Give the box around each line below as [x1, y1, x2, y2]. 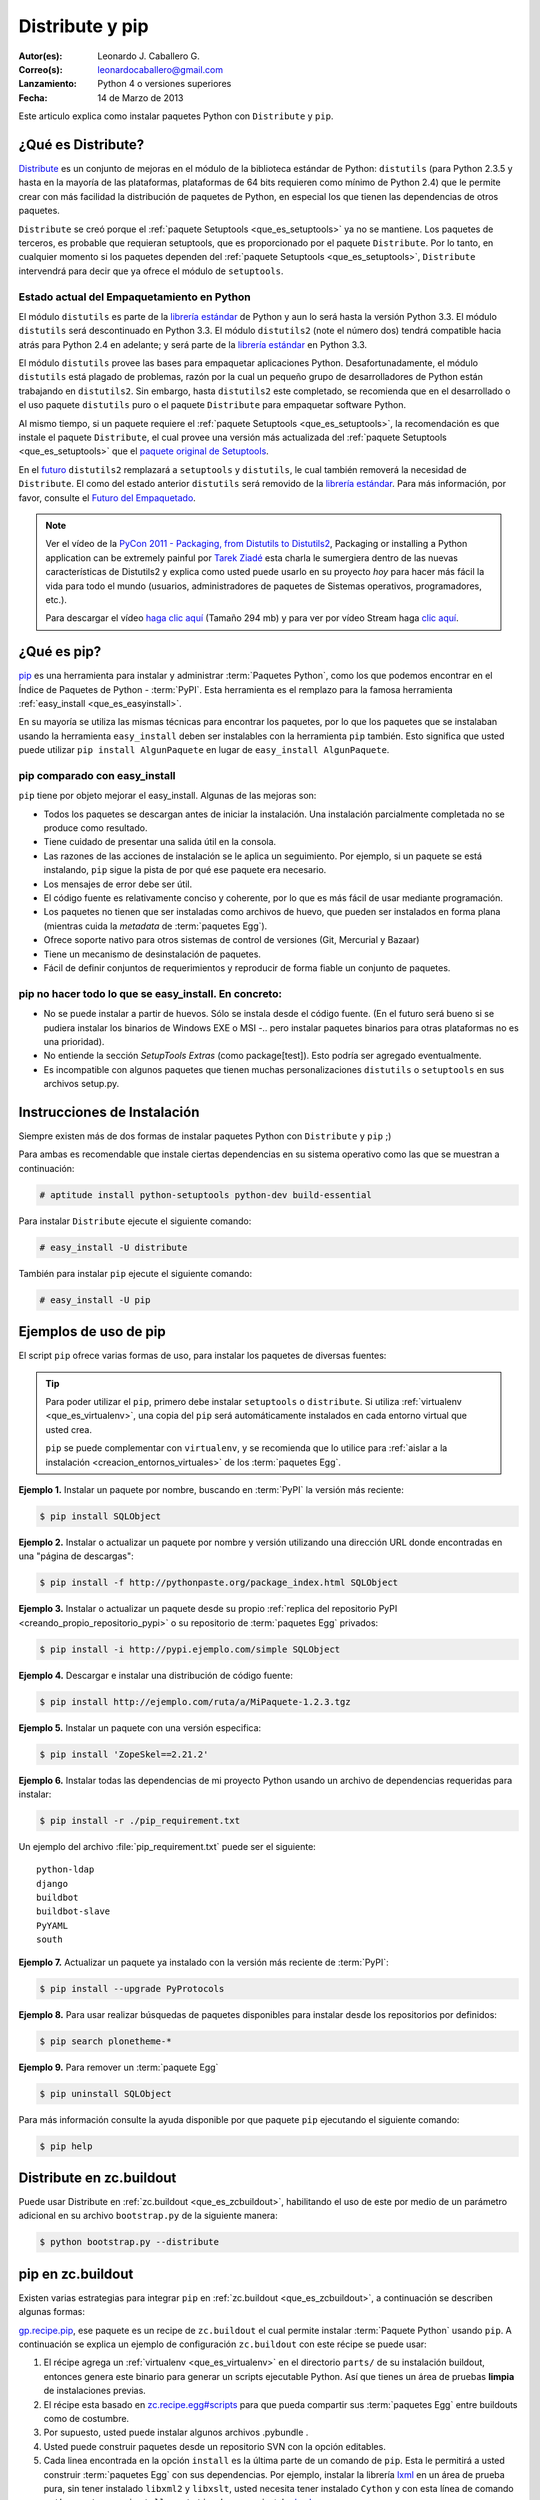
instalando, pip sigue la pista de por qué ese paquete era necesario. [43, 864, 327, 876]
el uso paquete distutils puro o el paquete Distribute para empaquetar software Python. [18, 399, 407, 411]
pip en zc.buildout [18, 2265, 134, 2282]
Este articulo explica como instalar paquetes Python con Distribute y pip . [18, 110, 334, 122]
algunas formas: [18, 2306, 85, 2318]
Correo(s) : [18, 63, 64, 75]
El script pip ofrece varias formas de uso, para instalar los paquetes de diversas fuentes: [18, 1350, 387, 1362]
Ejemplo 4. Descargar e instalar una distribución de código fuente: [18, 1669, 294, 1681]
